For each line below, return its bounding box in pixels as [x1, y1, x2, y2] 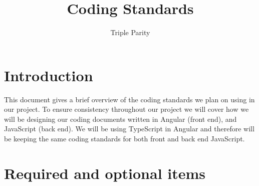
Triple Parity [110, 27, 150, 38]
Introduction [4, 65, 93, 85]
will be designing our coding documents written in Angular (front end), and [4, 113, 237, 124]
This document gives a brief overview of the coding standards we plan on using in [4, 94, 255, 104]
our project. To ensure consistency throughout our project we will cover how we [4, 104, 249, 114]
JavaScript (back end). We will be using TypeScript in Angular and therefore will [4, 123, 254, 134]
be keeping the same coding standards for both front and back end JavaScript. [4, 133, 245, 144]
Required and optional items [4, 162, 206, 183]
